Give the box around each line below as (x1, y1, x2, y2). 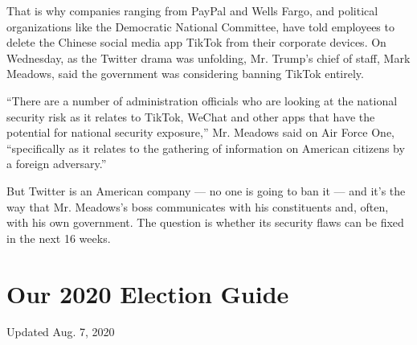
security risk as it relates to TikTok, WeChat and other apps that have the (6, 108, 375, 125)
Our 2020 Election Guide (6, 277, 289, 310)
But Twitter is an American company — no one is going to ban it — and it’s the (6, 182, 406, 199)
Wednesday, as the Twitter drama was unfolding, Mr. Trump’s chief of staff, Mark (6, 49, 411, 66)
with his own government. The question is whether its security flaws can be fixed (6, 214, 404, 231)
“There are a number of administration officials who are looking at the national (6, 92, 398, 109)
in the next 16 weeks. (6, 229, 111, 246)
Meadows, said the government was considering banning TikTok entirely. (6, 65, 364, 82)
